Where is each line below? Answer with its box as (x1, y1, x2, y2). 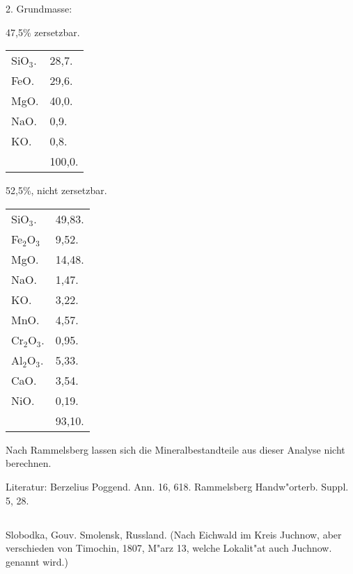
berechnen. (6, 456, 52, 470)
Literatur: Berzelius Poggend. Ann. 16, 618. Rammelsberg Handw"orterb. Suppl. (6, 479, 349, 493)
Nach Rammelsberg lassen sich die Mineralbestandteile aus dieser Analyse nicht (6, 442, 345, 456)
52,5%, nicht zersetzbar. (6, 183, 107, 198)
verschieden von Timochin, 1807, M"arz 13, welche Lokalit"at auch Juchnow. (6, 541, 332, 555)
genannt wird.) (6, 554, 68, 568)
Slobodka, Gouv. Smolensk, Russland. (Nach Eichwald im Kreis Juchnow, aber (6, 527, 342, 541)
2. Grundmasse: (6, 1, 72, 15)
